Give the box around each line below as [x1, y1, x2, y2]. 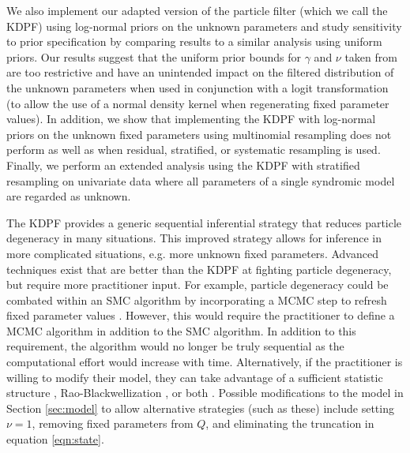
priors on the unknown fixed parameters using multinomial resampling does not [6, 125, 392, 142]
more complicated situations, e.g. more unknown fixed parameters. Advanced [6, 245, 378, 261]
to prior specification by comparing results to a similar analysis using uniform [6, 33, 382, 50]
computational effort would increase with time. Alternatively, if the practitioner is [6, 354, 403, 370]
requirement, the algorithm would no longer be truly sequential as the [6, 338, 344, 354]
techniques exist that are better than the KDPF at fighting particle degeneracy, [6, 260, 392, 277]
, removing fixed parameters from [32, 415, 194, 432]
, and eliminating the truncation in [205, 415, 374, 432]
